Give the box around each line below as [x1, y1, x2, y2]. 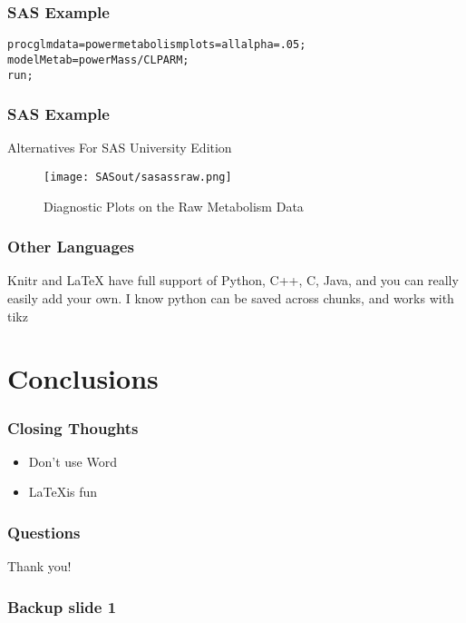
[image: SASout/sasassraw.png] [44, 171, 232, 183]
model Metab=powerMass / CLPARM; [7, 53, 189, 66]
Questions [7, 520, 81, 543]
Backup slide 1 [7, 595, 117, 618]
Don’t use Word [28, 451, 117, 470]
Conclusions [7, 360, 159, 397]
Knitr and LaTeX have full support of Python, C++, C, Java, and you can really [7, 271, 459, 290]
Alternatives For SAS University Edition [7, 138, 232, 157]
